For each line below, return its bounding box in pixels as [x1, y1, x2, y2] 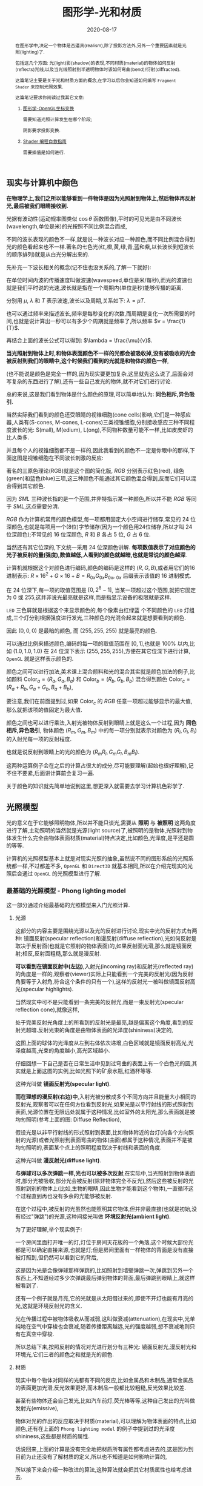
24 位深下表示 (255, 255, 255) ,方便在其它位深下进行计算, [50, 648, 191, 655]
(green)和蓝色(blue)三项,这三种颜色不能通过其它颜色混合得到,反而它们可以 [6, 475, 191, 482]
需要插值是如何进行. [23, 149, 65, 155]
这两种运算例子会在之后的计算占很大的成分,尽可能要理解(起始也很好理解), [6, 762, 189, 769]
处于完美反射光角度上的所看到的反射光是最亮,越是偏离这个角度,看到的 [15, 1019, 188, 1026]
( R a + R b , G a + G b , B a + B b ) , [6, 683, 73, 692]
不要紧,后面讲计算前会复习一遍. [16, 769, 95, 777]
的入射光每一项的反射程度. [6, 735, 72, 743]
